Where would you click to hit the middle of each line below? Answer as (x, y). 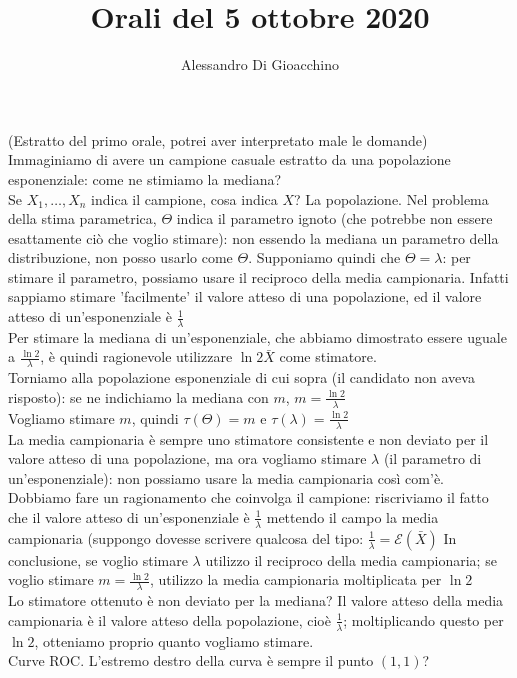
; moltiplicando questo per (423, 619)
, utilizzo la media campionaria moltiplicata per (295, 579)
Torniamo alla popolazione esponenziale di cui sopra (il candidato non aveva (241, 377)
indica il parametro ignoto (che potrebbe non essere (334, 218)
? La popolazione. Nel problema (391, 198)
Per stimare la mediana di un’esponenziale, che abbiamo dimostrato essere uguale (257, 336)
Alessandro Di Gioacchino (260, 64)
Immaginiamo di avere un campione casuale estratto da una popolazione (229, 159)
